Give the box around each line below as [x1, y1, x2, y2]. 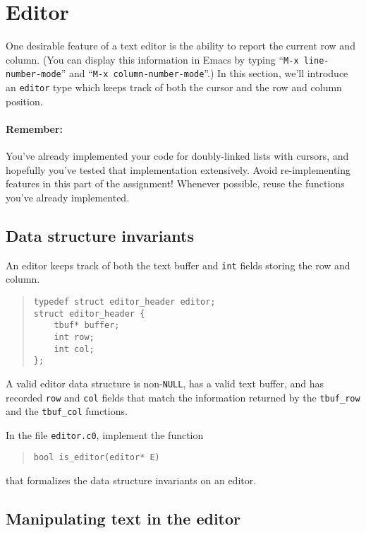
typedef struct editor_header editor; [33, 296, 216, 307]
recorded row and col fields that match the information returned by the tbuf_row [6, 389, 360, 404]
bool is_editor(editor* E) [33, 452, 160, 463]
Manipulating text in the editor [6, 508, 240, 529]
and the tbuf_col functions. [6, 404, 128, 418]
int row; [54, 332, 94, 342]
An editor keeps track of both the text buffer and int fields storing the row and [6, 257, 350, 272]
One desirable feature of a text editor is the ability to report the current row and [6, 38, 355, 53]
